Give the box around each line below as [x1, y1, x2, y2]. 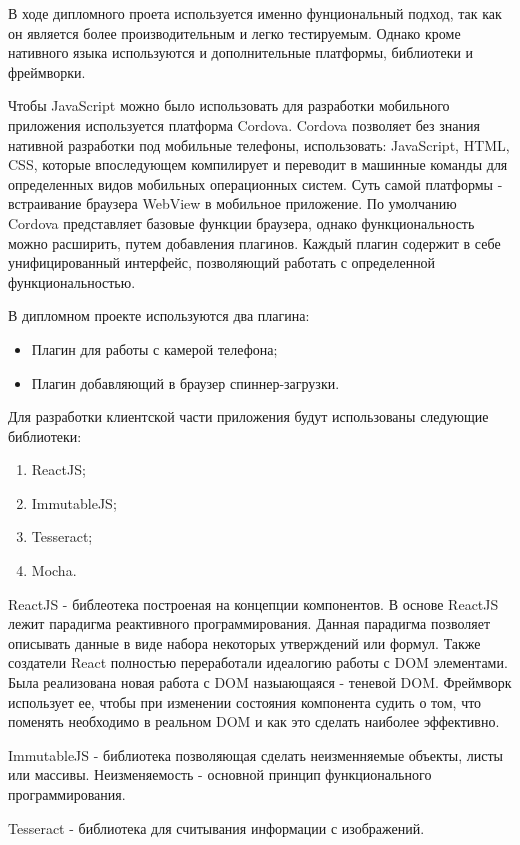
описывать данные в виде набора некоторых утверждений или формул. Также [8, 632, 481, 653]
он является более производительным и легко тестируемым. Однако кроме [8, 22, 461, 43]
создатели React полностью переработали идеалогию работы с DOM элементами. [8, 652, 508, 673]
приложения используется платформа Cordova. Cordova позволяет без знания [8, 114, 480, 135]
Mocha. [31, 560, 77, 581]
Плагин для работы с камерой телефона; [31, 338, 278, 359]
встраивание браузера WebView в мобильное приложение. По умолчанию [8, 193, 457, 214]
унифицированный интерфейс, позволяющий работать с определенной [8, 252, 436, 273]
